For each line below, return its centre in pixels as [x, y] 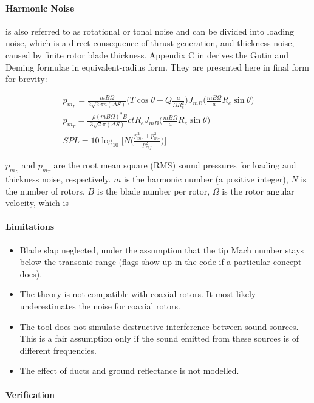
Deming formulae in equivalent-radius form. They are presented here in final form [157, 67]
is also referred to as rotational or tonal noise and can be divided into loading [150, 31]
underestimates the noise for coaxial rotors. [100, 306]
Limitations [30, 226]
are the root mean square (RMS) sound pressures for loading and [175, 164]
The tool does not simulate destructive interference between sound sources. [159, 326]
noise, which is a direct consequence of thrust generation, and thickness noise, [150, 43]
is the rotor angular [258, 191]
